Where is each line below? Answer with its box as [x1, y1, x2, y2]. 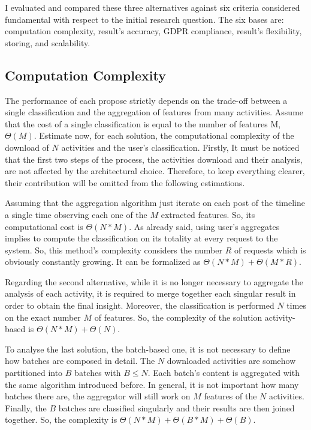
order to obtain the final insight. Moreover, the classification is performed [5, 299, 274, 312]
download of [5, 141, 49, 153]
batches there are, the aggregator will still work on [5, 390, 191, 402]
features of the [204, 390, 257, 402]
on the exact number [5, 310, 81, 323]
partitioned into [5, 366, 63, 379]
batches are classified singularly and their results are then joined [58, 401, 295, 414]
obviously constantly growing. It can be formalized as [5, 255, 201, 268]
